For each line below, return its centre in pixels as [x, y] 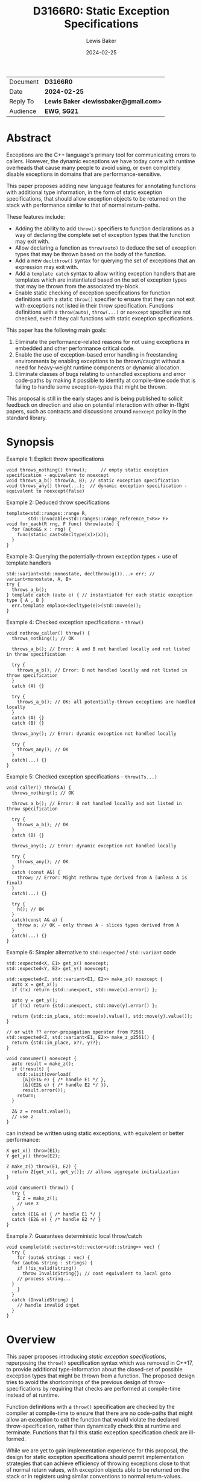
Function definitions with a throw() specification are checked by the [90, 1406]
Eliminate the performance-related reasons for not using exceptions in [102, 341]
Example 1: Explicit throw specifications [55, 459]
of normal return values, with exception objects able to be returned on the [98, 1469]
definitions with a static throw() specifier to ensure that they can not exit [105, 299]
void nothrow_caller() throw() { [48, 633]
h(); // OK [31, 909]
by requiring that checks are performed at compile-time [112, 1388]
